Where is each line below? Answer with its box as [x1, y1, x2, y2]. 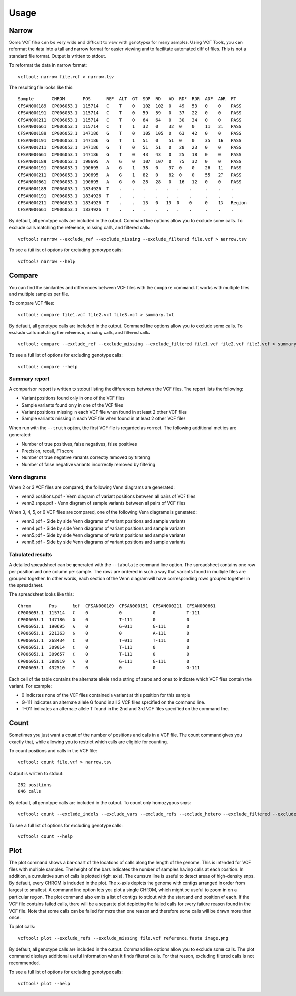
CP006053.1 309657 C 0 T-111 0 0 [18, 651, 190, 657]
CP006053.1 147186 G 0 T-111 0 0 [18, 617, 190, 622]
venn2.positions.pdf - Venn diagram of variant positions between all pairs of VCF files [21, 493, 196, 499]
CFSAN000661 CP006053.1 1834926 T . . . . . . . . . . [18, 207, 234, 212]
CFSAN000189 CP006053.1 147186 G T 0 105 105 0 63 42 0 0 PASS [18, 131, 242, 136]
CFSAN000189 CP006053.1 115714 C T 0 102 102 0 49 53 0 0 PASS [18, 103, 242, 109]
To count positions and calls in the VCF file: [9, 747, 97, 753]
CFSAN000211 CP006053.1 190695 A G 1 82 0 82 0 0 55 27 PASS [18, 172, 242, 178]
